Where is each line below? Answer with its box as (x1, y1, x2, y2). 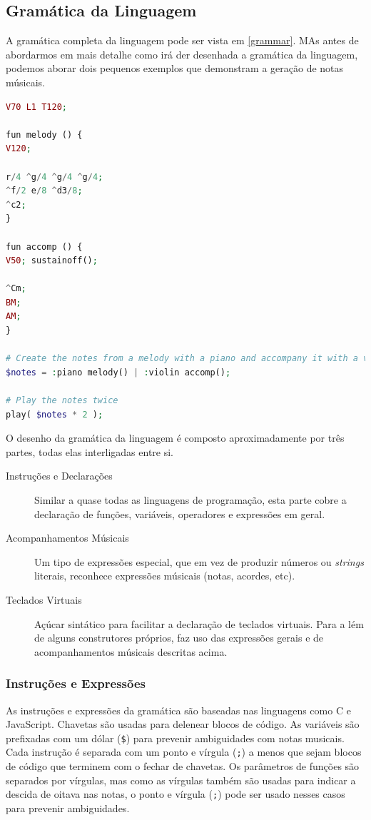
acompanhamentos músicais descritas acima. (34, 644, 228, 659)
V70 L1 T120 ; (6, 101, 67, 112)
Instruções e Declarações (6, 468, 113, 483)
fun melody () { (6, 129, 83, 140)
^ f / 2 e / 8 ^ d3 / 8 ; (6, 186, 83, 196)
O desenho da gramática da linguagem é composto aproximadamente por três (6, 430, 345, 445)
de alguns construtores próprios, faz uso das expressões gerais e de (34, 630, 324, 645)
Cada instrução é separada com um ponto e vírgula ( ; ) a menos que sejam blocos (6, 744, 362, 759)
